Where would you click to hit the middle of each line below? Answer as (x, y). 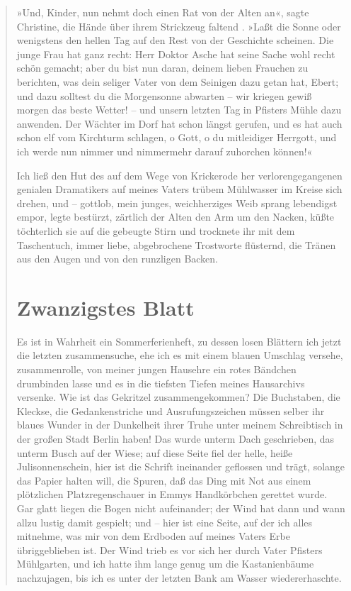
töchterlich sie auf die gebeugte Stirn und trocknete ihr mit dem (156, 230)
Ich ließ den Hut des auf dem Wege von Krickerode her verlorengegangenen (179, 175)
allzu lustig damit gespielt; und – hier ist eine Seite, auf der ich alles (165, 522)
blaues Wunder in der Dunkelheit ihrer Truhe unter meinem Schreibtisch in (180, 425)
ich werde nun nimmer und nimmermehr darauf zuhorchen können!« (165, 151)
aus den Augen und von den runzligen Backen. (117, 259)
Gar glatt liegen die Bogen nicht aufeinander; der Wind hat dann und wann (181, 508)
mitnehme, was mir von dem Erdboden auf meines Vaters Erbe (153, 536)
